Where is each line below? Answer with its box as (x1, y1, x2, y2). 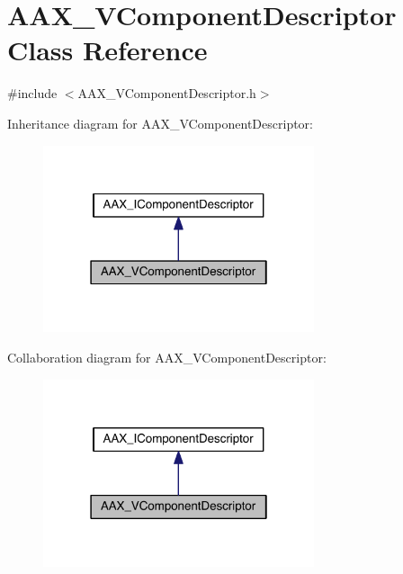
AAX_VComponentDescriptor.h (77, 84, 256, 103)
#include (7, 84, 58, 103)
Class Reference (7, 31, 208, 68)
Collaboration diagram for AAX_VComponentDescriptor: (7, 348, 327, 367)
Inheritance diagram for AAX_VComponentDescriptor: (7, 113, 313, 132)
